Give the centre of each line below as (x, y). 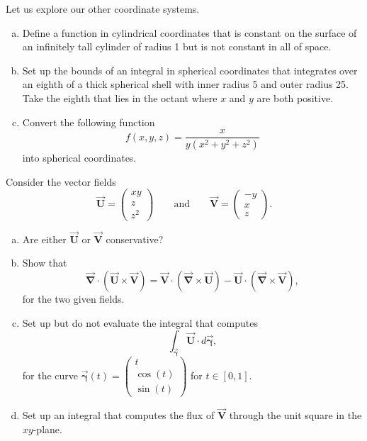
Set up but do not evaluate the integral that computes (140, 322)
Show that (45, 263)
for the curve (50, 375)
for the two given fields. (73, 298)
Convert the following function (89, 122)
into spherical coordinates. (79, 158)
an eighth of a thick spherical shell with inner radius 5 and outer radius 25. (186, 84)
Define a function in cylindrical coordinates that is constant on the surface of (190, 32)
